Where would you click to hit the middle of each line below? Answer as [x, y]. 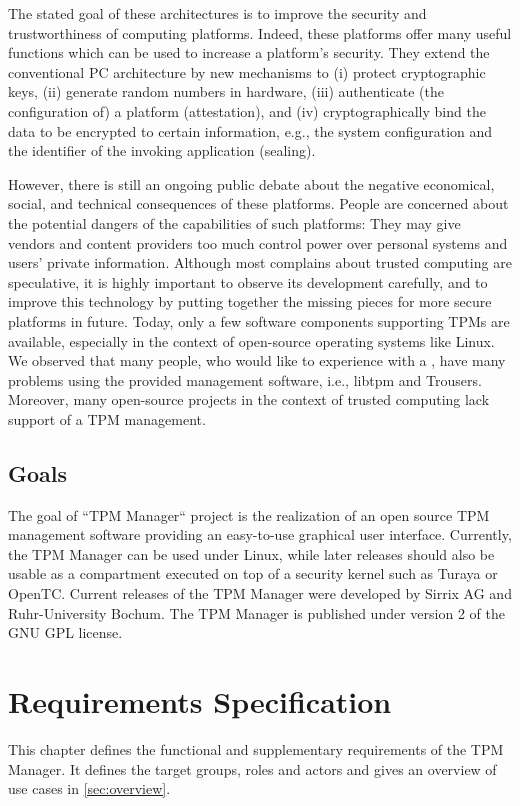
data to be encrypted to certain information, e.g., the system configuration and [250, 130]
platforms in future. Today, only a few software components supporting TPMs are [259, 320]
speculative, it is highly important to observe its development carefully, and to [248, 281]
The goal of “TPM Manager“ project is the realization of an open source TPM [249, 514]
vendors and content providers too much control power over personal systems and [258, 242]
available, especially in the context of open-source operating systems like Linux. [251, 340]
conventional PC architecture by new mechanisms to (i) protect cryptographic [247, 71]
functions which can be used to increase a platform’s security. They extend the [249, 52]
